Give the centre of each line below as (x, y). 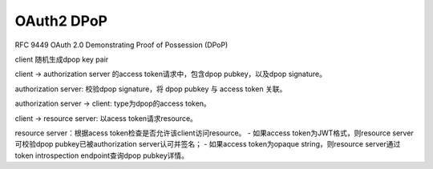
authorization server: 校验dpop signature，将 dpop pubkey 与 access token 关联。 (151, 89)
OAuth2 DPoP (61, 21)
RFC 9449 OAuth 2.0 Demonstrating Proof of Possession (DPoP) (121, 45)
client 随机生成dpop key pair (62, 59)
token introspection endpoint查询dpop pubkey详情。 (101, 155)
